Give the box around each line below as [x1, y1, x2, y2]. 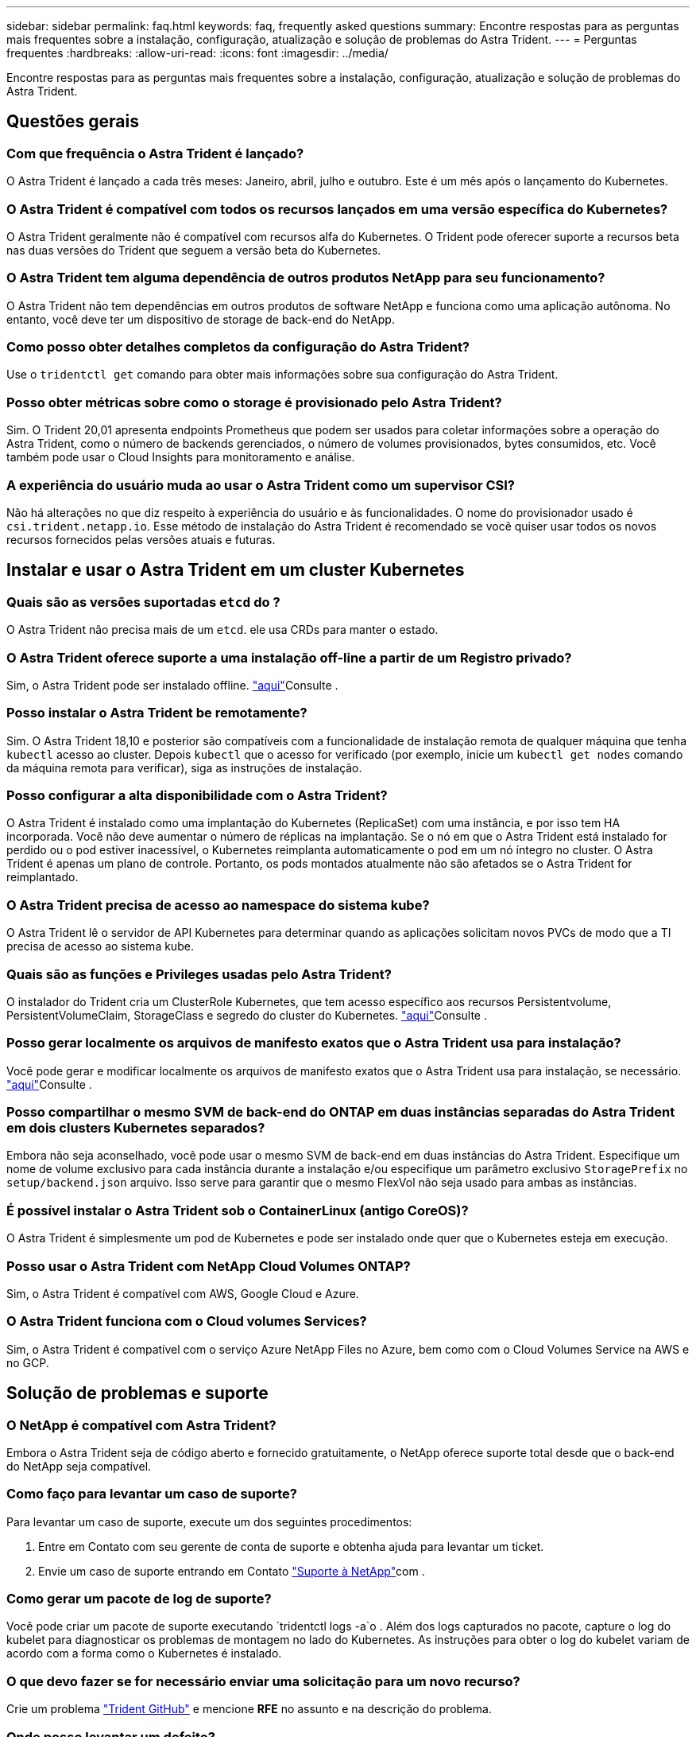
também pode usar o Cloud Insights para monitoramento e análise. [6, 450, 355, 464]
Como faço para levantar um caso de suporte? [6, 1486, 297, 1502]
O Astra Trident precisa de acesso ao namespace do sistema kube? [6, 896, 430, 913]
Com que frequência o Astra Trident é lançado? [6, 145, 304, 161]
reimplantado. [6, 870, 79, 884]
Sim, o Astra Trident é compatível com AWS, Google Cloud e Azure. [6, 1286, 359, 1300]
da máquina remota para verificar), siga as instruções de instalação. [6, 760, 362, 775]
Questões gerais [6, 111, 139, 132]
